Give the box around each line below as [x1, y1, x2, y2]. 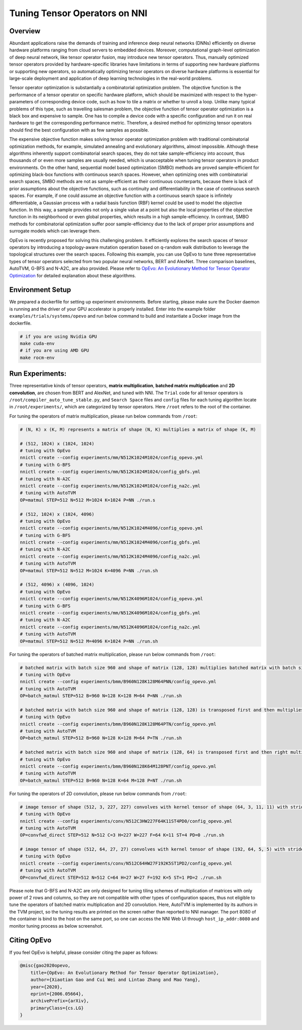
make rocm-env [20, 354, 55, 360]
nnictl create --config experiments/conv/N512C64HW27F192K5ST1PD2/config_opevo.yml [20, 860, 233, 866]
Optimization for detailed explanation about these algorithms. [9, 272, 136, 278]
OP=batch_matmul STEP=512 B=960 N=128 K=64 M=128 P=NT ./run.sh [20, 777, 182, 783]
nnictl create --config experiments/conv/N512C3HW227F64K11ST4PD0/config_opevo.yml [20, 818, 233, 824]
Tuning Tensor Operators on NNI [9, 8, 148, 19]
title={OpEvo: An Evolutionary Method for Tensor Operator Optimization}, [30, 970, 219, 976]
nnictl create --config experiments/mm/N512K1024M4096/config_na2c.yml [20, 554, 201, 559]
